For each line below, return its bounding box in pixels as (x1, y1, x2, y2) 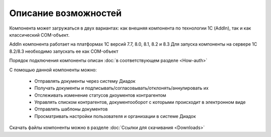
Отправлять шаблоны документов (34, 106, 108, 112)
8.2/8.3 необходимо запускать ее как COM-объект (9, 48, 118, 54)
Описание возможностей (9, 8, 122, 19)
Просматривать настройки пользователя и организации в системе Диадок (34, 113, 196, 119)
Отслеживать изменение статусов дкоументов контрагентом (34, 92, 167, 98)
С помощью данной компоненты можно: (9, 67, 97, 73)
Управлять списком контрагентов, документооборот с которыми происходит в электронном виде (34, 99, 246, 105)
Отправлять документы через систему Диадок (34, 78, 135, 84)
